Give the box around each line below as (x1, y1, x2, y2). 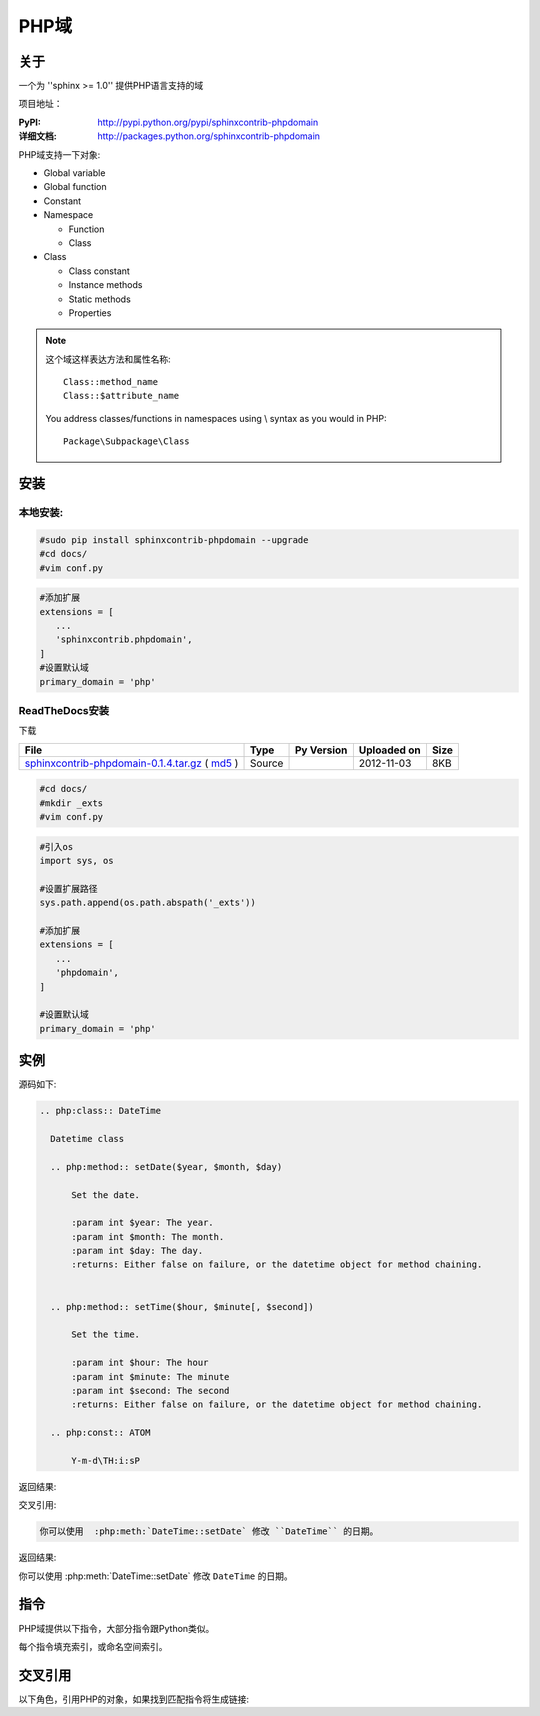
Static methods (68, 293, 132, 305)
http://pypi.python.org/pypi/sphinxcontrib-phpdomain (97, 116, 319, 128)
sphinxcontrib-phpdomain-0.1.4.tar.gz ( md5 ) (24, 756, 239, 770)
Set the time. (71, 1329, 140, 1340)
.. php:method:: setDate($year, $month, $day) (50, 1161, 283, 1172)
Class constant (68, 265, 130, 277)
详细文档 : (18, 130, 57, 142)
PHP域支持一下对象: (18, 148, 101, 160)
